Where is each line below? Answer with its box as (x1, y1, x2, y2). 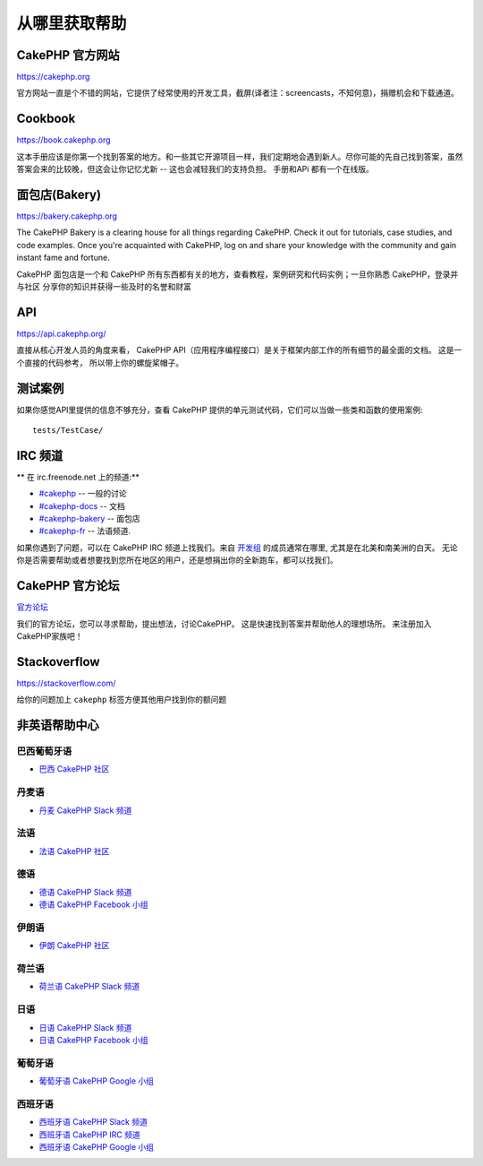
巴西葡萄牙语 (16, 745, 72, 757)
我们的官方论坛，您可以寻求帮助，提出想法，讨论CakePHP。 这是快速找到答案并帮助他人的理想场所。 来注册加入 (16, 618, 432, 629)
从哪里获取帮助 (16, 13, 127, 33)
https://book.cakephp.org (16, 134, 111, 145)
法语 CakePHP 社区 (38, 845, 110, 856)
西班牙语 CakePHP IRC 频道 (38, 1129, 140, 1140)
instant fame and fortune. (16, 252, 111, 263)
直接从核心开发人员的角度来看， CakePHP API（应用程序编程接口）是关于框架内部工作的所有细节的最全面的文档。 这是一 (16, 345, 462, 356)
